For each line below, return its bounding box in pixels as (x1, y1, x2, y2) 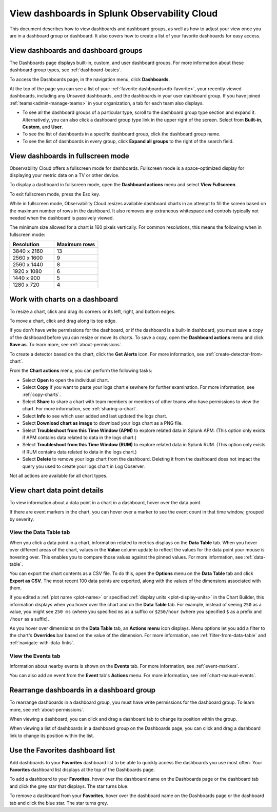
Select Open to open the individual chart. (22, 377, 110, 383)
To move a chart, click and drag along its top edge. (9, 318, 117, 324)
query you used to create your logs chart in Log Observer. (22, 463, 145, 469)
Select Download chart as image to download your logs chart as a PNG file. (22, 420, 183, 426)
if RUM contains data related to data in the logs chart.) (22, 449, 137, 455)
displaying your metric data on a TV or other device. (9, 172, 120, 179)
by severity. (9, 516, 34, 522)
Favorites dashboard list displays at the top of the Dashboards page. (9, 767, 155, 773)
